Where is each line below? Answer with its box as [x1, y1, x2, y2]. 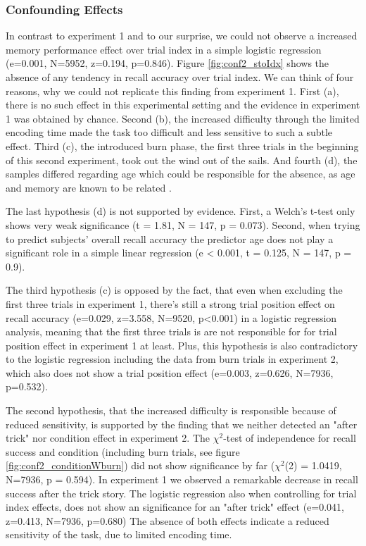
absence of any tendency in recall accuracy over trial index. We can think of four [6, 70, 354, 84]
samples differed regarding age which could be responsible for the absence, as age [6, 166, 355, 181]
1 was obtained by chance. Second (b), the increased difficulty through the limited [6, 111, 360, 125]
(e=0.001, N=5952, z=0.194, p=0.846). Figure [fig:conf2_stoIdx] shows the [6, 56, 329, 70]
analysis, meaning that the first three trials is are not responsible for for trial [6, 324, 337, 339]
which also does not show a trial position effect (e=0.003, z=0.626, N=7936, [6, 365, 334, 380]
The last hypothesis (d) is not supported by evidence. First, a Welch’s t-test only [6, 204, 355, 218]
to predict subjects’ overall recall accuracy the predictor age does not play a [6, 231, 334, 246]
